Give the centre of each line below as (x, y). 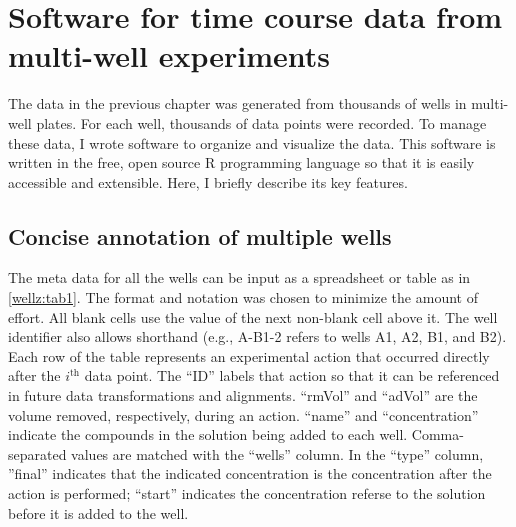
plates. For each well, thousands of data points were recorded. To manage (261, 122)
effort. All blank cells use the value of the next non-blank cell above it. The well (253, 316)
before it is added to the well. (98, 512)
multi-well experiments (169, 55)
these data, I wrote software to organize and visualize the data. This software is (252, 142)
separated (37, 453)
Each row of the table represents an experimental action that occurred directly (249, 355)
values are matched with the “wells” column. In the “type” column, (277, 453)
